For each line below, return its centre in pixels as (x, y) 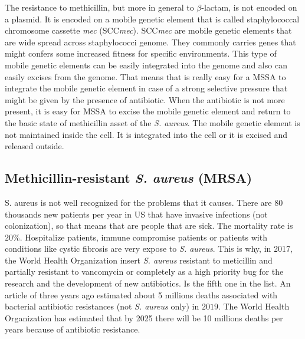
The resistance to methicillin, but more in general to (99, 7)
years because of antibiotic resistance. (73, 329)
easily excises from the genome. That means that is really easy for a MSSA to (145, 76)
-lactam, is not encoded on (249, 7)
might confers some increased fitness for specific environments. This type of (141, 53)
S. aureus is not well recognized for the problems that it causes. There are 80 (144, 202)
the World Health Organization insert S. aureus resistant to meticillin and (139, 260)
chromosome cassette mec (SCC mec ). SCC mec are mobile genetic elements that (148, 30)
